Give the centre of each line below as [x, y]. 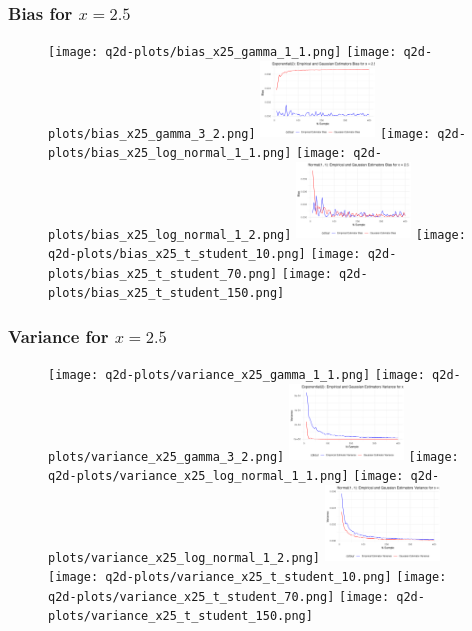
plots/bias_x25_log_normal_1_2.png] [170, 234]
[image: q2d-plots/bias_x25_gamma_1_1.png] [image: [222, 52]
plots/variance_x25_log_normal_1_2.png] [184, 557]
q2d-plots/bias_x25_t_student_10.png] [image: [204, 254]
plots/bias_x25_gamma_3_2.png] [152, 133]
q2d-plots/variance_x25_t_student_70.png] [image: [219, 596]
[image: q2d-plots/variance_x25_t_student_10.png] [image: [247, 576]
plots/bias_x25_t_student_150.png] [166, 293]
